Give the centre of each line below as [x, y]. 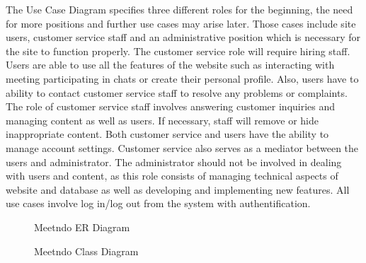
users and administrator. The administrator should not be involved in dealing [174, 162]
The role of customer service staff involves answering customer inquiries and [171, 106]
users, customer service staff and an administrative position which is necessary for [183, 37]
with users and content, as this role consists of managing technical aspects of [172, 176]
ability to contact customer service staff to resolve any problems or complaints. [177, 92]
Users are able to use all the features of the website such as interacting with [170, 65]
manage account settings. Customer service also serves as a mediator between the [182, 147]
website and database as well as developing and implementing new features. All [178, 189]
